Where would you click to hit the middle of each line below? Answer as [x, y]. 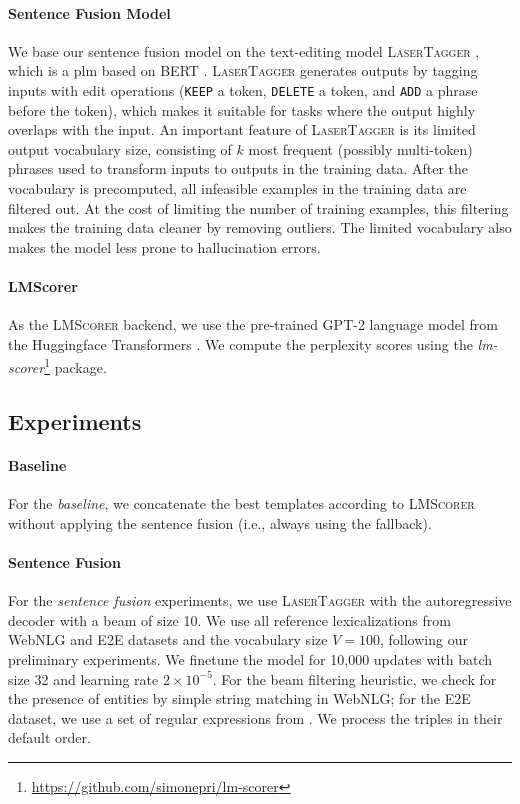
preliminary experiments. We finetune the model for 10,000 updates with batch [250, 658]
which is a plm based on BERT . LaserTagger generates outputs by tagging [243, 70]
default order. [49, 737]
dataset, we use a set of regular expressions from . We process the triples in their [255, 717]
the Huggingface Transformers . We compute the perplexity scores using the [240, 343]
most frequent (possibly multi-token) [360, 148]
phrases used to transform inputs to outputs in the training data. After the [238, 168]
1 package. [75, 366]
